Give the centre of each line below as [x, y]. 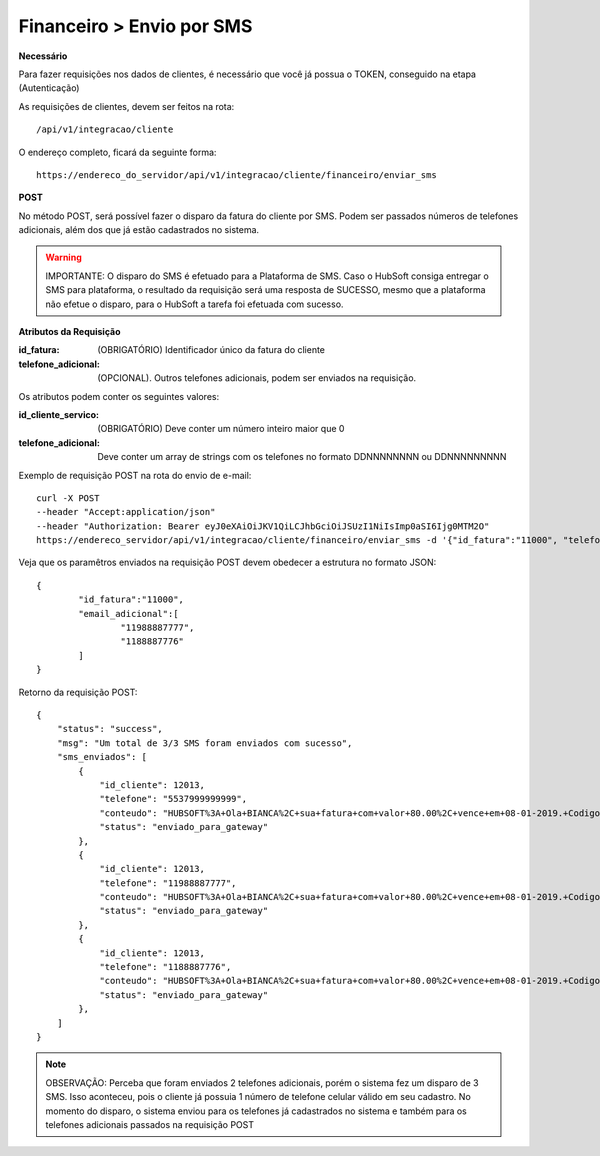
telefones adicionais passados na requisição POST [150, 1124]
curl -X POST [68, 498]
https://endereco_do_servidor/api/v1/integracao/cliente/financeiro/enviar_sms [236, 174]
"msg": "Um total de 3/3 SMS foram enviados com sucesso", [204, 743]
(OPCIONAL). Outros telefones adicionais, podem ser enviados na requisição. [257, 378]
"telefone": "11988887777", [168, 883]
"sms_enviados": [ [102, 757]
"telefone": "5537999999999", [173, 799]
